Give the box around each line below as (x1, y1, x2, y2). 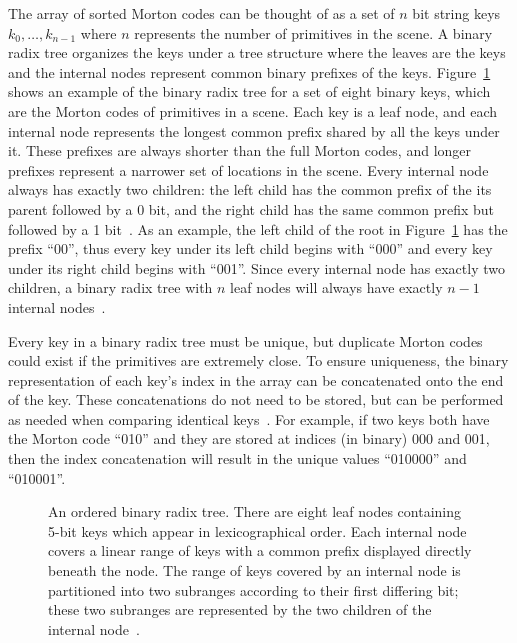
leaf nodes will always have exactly (230, 277, 443, 298)
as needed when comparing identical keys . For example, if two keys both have (8, 408, 490, 429)
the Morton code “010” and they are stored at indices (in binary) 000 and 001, (8, 428, 490, 449)
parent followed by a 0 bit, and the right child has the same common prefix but (8, 198, 494, 219)
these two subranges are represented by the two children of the (48, 599, 432, 620)
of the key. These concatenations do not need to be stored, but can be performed (8, 389, 504, 410)
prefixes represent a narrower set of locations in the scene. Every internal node (8, 159, 489, 180)
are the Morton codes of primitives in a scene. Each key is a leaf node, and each (8, 100, 498, 121)
